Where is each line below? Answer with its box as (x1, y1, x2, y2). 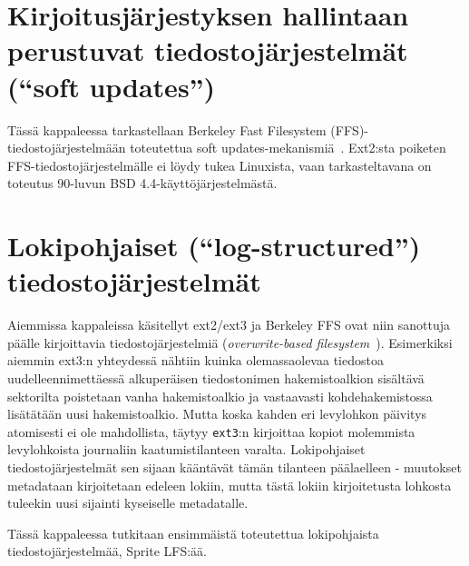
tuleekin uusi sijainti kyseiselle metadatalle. (7, 493, 249, 512)
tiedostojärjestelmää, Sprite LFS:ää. (7, 541, 207, 561)
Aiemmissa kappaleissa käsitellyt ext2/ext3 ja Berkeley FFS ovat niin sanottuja (7, 315, 450, 334)
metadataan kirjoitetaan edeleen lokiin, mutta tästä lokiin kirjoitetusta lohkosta (7, 475, 452, 494)
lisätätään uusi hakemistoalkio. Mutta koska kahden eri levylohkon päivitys (7, 404, 427, 423)
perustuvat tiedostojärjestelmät (7, 32, 408, 69)
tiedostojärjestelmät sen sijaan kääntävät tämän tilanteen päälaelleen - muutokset (7, 458, 462, 476)
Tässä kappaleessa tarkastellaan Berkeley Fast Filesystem (7, 120, 327, 139)
